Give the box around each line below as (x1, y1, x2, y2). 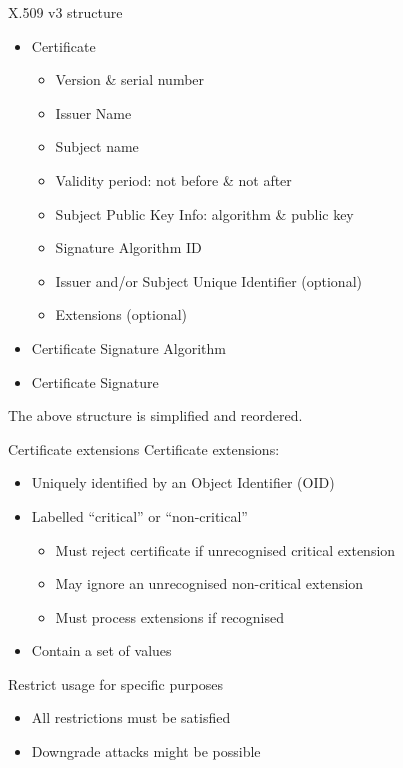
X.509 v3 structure (8, 2, 123, 22)
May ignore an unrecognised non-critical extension (55, 573, 364, 594)
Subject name (55, 136, 139, 157)
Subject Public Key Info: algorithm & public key (55, 203, 354, 224)
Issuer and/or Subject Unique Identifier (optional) (55, 270, 362, 291)
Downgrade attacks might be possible (31, 741, 261, 762)
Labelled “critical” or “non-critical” (31, 505, 248, 526)
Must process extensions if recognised (55, 606, 285, 627)
